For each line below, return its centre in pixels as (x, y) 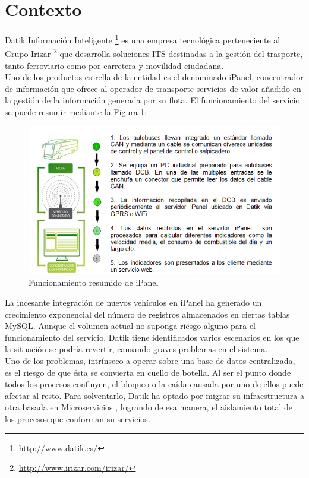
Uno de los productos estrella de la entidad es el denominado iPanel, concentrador (154, 77)
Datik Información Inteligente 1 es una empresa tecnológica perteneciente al (143, 39)
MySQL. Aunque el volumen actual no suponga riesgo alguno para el (130, 326)
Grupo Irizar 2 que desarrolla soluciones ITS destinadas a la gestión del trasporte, (154, 53)
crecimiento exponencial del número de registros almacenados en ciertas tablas (147, 314)
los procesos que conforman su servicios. (78, 418)
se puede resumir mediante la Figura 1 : (76, 112)
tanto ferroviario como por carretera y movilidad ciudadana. (114, 65)
